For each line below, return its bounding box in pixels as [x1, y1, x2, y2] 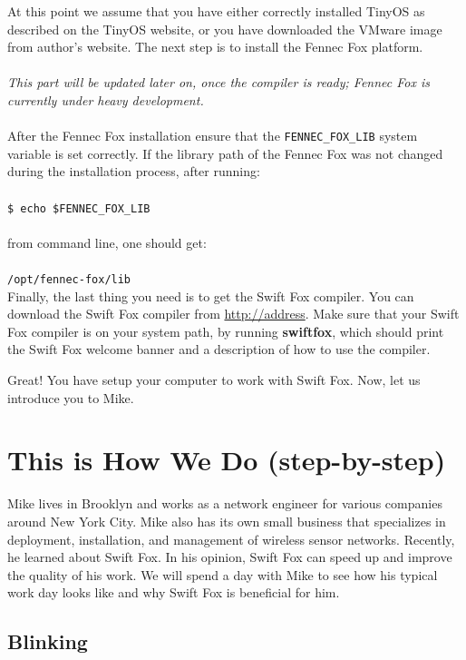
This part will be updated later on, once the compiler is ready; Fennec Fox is [7, 73, 431, 92]
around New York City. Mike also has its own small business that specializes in [7, 511, 446, 530]
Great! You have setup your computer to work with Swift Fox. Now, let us [7, 370, 421, 389]
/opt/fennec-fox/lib [7, 273, 131, 287]
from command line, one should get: [7, 232, 207, 251]
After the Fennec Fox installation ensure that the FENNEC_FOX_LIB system [7, 126, 418, 145]
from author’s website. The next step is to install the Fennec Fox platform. [7, 37, 423, 56]
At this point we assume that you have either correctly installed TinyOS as [7, 2, 425, 20]
